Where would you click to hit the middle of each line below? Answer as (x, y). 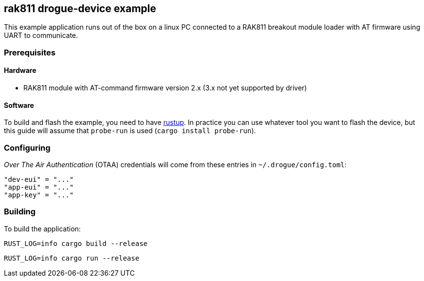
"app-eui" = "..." (39, 187)
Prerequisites (30, 52)
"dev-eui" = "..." (39, 179)
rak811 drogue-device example (80, 9)
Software (19, 105)
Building (20, 212)
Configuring (27, 148)
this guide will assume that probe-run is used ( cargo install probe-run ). (130, 131)
